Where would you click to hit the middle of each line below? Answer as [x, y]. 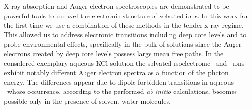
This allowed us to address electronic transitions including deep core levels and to [125, 34]
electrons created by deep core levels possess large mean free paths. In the [114, 53]
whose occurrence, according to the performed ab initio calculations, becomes [122, 91]
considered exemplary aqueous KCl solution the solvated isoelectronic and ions [124, 63]
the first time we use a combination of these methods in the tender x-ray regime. [124, 25]
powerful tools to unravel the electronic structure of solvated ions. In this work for [126, 15]
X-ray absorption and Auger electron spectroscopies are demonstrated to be [117, 6]
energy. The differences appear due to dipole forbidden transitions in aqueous [119, 82]
